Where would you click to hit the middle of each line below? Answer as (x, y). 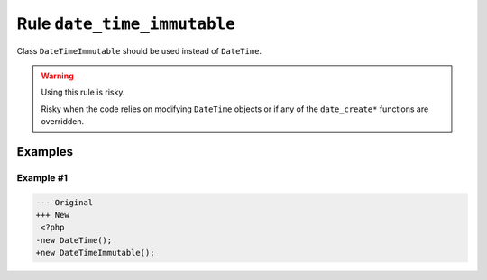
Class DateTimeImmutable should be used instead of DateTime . (139, 50)
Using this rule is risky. (83, 92)
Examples (45, 152)
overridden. (63, 122)
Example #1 (42, 177)
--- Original (64, 202)
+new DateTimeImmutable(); (95, 253)
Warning (57, 76)
